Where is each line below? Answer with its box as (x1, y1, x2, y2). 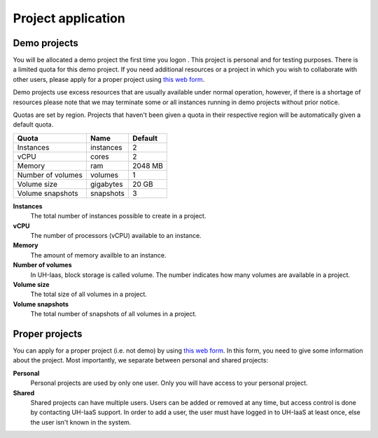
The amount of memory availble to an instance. (30, 250, 167, 259)
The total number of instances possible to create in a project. (30, 212, 206, 220)
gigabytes (90, 179, 123, 189)
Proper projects (13, 327, 83, 339)
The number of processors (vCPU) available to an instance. (30, 231, 202, 239)
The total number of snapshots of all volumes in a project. (30, 310, 197, 318)
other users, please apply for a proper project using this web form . (13, 75, 205, 83)
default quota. (13, 120, 54, 129)
